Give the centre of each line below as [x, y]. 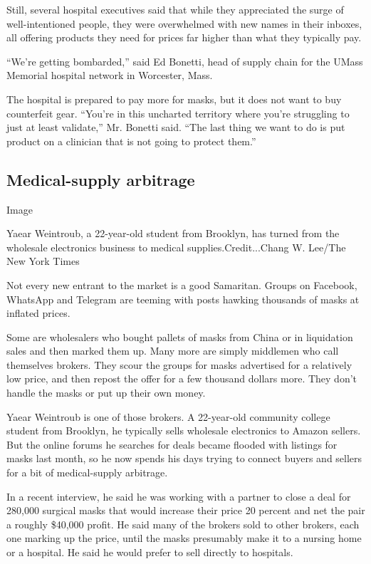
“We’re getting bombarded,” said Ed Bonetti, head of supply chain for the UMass [185, 61]
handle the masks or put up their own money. [106, 393]
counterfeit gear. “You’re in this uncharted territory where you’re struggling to [178, 113]
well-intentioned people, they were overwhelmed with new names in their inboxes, [184, 23]
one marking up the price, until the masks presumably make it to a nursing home [184, 538]
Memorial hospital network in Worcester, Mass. [110, 75]
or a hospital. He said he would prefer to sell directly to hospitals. [150, 552]
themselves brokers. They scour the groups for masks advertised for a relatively [179, 364]
